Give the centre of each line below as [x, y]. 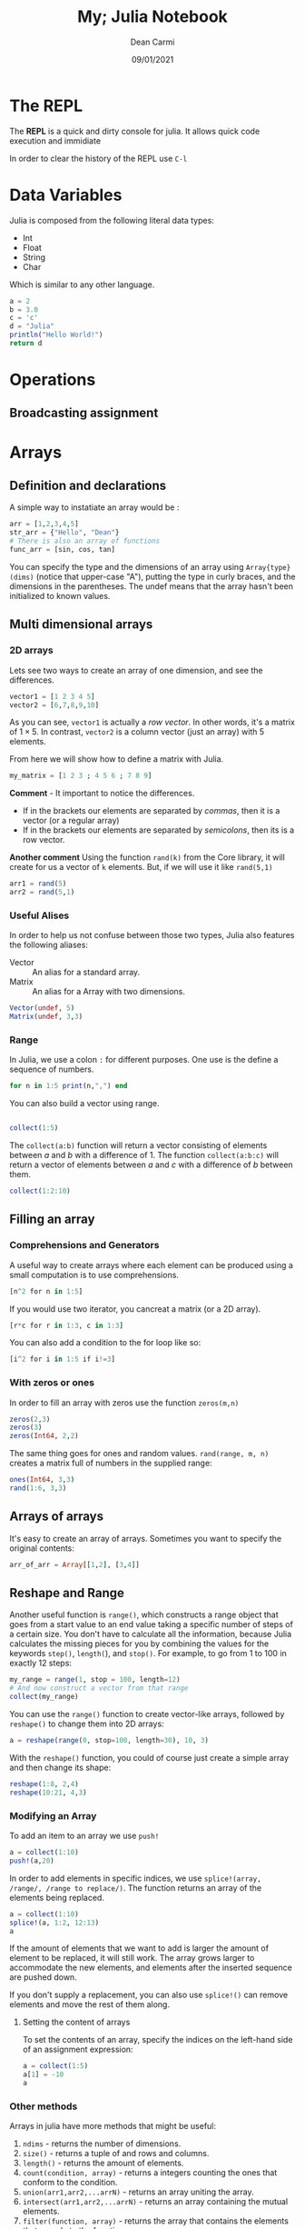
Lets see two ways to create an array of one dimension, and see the [136, 670]
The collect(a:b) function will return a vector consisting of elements [138, 1145]
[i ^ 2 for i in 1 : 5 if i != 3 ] [63, 1359]
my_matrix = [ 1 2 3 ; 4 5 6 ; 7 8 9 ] [81, 776]
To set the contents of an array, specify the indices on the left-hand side [157, 2040]
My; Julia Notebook [152, 17]
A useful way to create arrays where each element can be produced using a [151, 1264]
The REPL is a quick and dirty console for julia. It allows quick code [135, 131]
